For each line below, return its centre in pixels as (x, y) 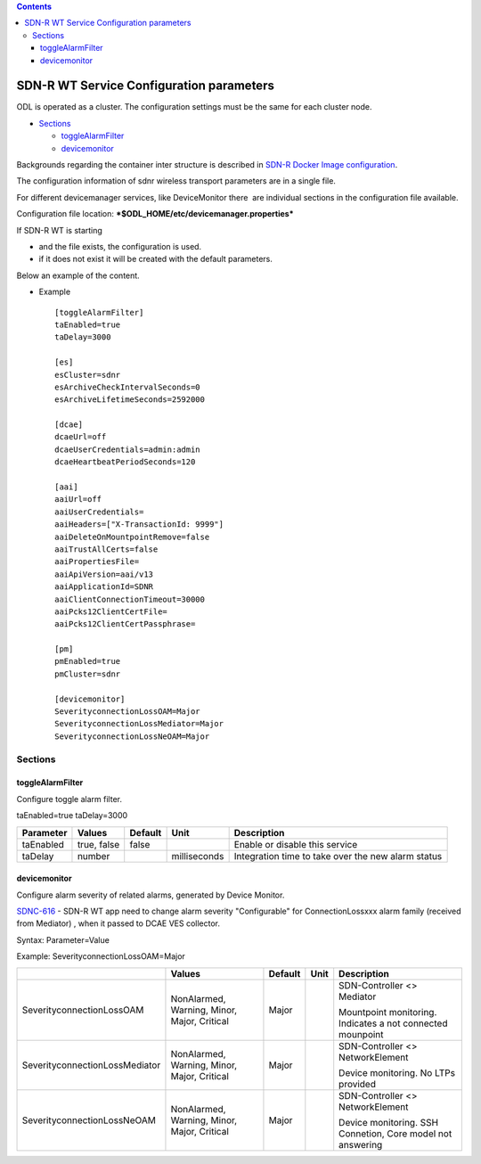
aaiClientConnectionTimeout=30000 (130, 599)
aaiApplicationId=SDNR (104, 587)
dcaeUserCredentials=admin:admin (127, 449)
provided (357, 1084)
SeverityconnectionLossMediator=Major (139, 724)
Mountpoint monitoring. (388, 1012)
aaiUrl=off (78, 500)
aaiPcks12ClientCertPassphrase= (125, 624)
